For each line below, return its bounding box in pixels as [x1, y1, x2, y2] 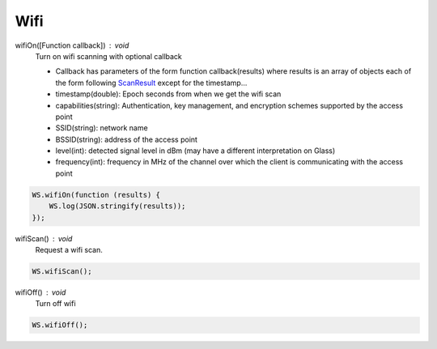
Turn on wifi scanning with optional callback [35, 51, 182, 61]
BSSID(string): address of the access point [55, 134, 198, 144]
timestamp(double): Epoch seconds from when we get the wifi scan [55, 89, 282, 99]
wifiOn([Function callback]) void [15, 40, 129, 50]
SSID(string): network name [55, 123, 149, 133]
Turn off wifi [35, 299, 76, 309]
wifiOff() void [15, 287, 66, 297]
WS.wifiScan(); [32, 266, 92, 275]
